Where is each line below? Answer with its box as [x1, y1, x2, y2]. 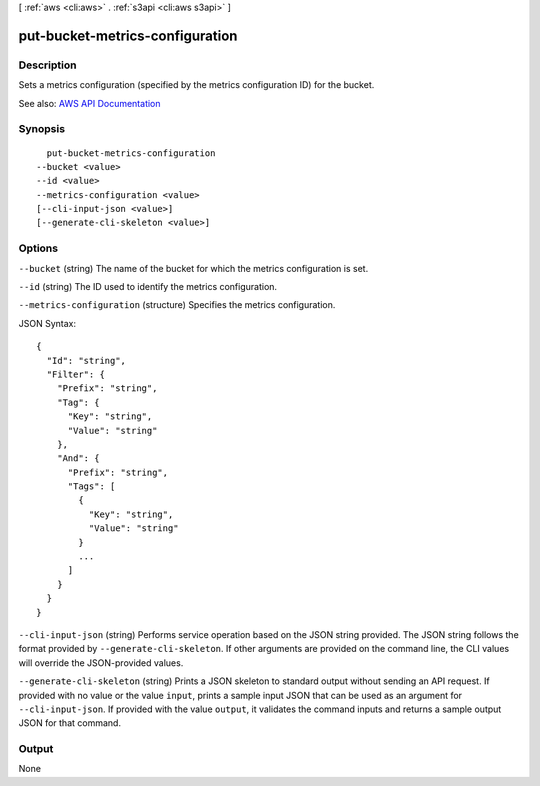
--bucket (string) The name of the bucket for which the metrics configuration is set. [18, 262, 369, 274]
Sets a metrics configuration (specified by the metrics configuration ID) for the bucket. [18, 79, 375, 91]
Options [18, 241, 59, 255]
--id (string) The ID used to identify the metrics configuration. [18, 280, 278, 292]
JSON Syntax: [18, 317, 77, 329]
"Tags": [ [67, 481, 116, 492]
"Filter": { [46, 368, 105, 380]
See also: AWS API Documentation [18, 97, 161, 109]
